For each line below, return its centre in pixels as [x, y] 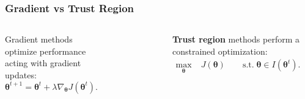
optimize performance [46, 51]
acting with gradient [43, 63]
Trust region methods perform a [236, 39]
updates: [21, 75]
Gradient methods [39, 39]
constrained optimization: [220, 51]
